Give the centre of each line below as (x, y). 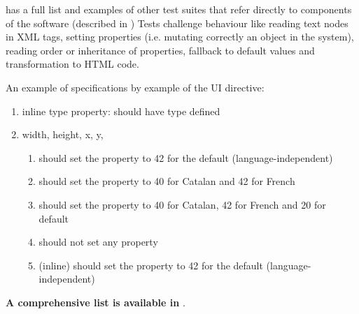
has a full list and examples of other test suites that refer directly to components (179, 9)
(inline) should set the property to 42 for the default (151, 265)
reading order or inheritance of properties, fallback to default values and (160, 50)
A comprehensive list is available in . (96, 302)
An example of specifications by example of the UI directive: (135, 87)
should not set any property (98, 242)
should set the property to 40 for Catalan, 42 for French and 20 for (182, 204)
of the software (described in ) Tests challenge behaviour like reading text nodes (177, 23)
